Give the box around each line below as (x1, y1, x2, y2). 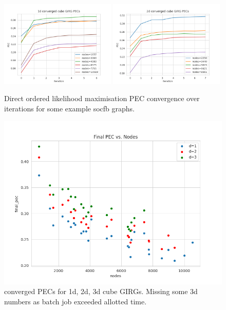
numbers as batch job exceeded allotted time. (4, 296, 147, 306)
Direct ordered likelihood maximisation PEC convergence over (4, 93, 200, 104)
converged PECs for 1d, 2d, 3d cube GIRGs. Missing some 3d (4, 286, 198, 297)
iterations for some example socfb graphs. (4, 103, 135, 113)
